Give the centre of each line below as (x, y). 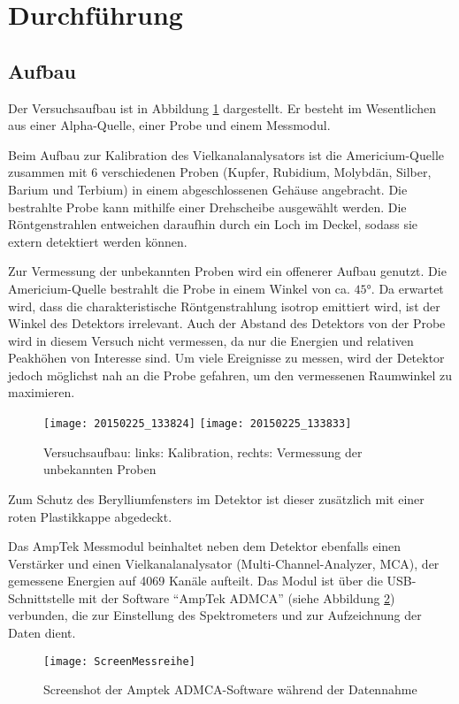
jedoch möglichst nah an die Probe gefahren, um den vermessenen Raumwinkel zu (230, 375)
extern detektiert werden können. (98, 241)
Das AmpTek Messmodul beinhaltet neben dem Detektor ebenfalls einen (205, 546)
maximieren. (42, 392)
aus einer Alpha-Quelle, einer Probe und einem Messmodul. (169, 125)
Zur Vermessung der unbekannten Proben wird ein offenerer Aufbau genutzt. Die (227, 271)
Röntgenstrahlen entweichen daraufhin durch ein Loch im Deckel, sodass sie (213, 224)
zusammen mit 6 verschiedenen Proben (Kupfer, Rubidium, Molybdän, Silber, (220, 172)
